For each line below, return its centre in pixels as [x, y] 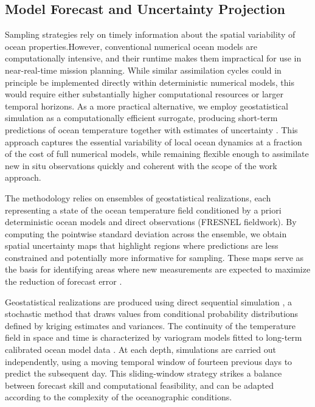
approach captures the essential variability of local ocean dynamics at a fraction [154, 141]
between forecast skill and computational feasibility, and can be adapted [140, 385]
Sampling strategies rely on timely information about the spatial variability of [150, 34]
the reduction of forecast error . [64, 281]
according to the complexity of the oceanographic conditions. [119, 397]
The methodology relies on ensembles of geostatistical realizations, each [138, 197]
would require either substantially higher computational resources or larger [144, 94]
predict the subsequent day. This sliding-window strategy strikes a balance [144, 373]
